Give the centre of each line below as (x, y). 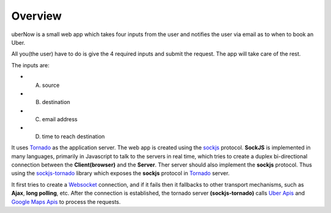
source (51, 85)
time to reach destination (74, 136)
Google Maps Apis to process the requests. (66, 201)
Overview (36, 16)
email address (60, 119)
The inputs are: (30, 65)
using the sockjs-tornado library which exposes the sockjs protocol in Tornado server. (120, 173)
